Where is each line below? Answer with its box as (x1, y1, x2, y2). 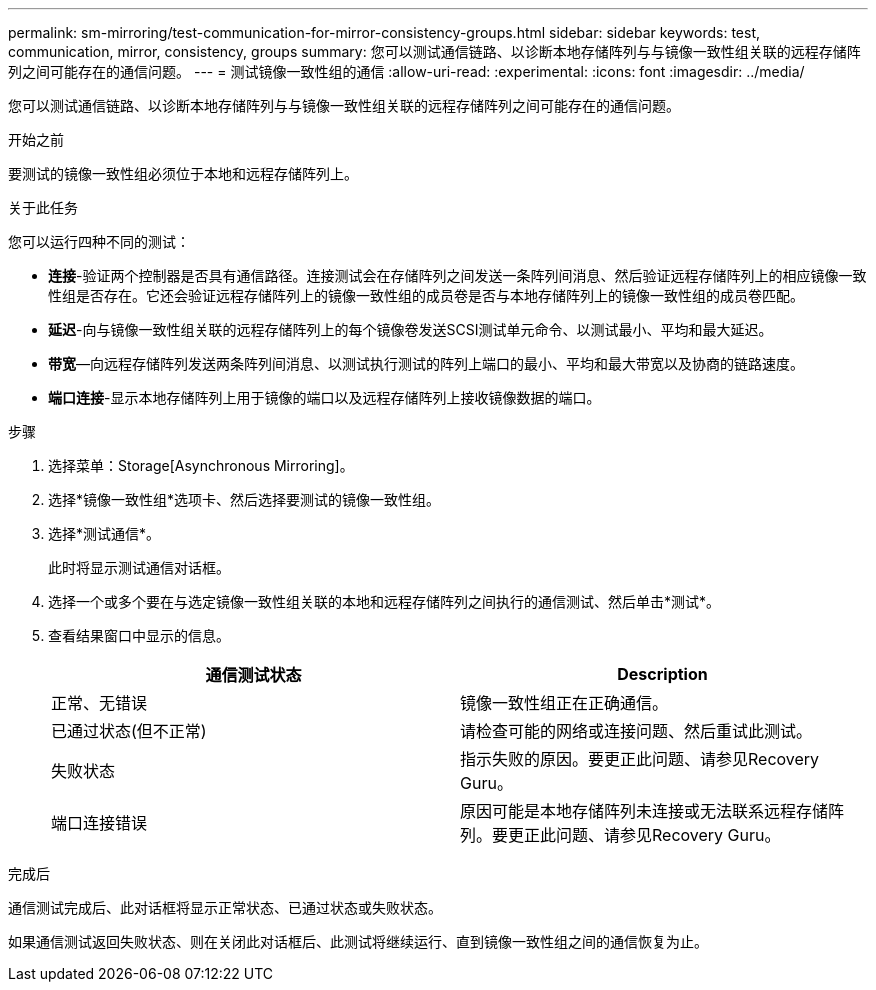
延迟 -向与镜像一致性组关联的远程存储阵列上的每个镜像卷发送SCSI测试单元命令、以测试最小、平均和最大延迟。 (48, 321, 773, 338)
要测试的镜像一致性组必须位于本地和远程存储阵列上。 (8, 165, 358, 182)
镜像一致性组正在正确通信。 (460, 693, 669, 713)
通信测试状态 (205, 665, 302, 685)
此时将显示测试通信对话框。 (48, 559, 230, 576)
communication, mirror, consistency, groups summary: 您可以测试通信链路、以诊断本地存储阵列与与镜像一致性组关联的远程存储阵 (8, 43, 861, 60)
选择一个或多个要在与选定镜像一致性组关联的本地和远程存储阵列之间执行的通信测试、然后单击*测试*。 (48, 593, 721, 610)
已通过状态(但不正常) (51, 721, 207, 741)
